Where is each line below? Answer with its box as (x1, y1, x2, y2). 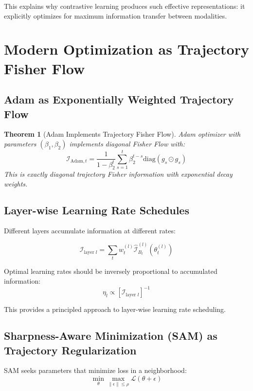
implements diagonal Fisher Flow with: (69, 138, 185, 148)
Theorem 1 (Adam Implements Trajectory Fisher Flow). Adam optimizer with (4, 129, 241, 139)
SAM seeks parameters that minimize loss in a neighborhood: (4, 365, 187, 375)
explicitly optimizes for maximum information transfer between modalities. (4, 10, 227, 21)
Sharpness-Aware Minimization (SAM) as (4, 328, 217, 343)
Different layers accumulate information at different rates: (4, 225, 176, 235)
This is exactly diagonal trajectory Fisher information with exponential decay (4, 169, 233, 179)
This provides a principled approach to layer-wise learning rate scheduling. (4, 304, 226, 314)
